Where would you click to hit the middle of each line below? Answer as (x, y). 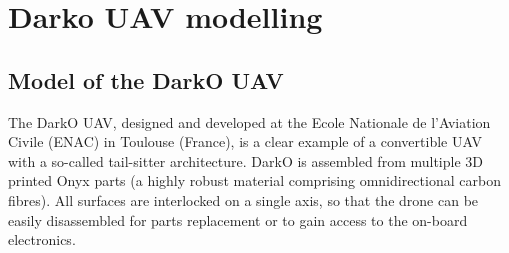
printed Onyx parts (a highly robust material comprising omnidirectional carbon (254, 180)
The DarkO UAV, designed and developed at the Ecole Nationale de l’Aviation (249, 121)
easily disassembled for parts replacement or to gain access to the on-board (238, 219)
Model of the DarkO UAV (146, 79)
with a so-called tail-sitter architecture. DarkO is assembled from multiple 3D (245, 160)
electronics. (42, 239)
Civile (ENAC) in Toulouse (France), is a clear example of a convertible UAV (245, 141)
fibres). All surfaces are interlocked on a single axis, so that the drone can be (243, 199)
